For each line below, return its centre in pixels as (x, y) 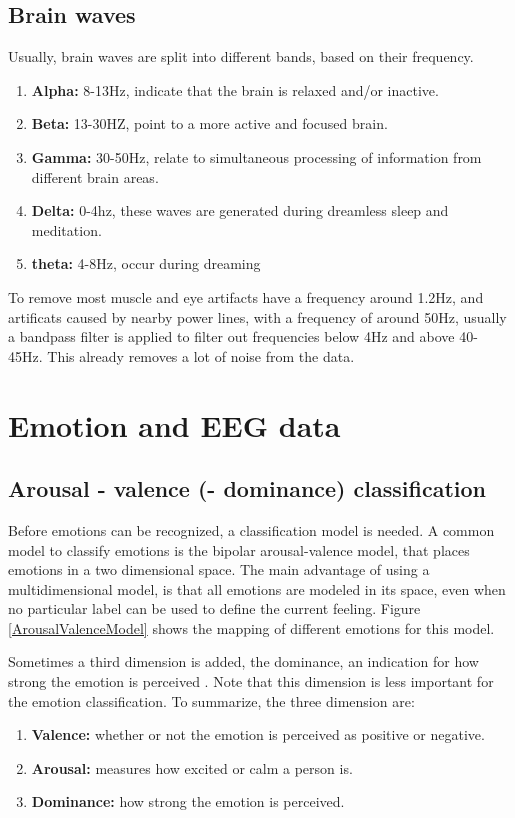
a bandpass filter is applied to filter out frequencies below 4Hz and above (231, 336)
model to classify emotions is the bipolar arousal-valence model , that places (239, 549)
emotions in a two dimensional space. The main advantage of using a (219, 569)
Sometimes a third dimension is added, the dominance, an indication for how (243, 661)
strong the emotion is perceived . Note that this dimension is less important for (251, 681)
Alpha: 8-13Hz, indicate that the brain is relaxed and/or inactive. (235, 89)
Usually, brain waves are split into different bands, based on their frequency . (241, 56)
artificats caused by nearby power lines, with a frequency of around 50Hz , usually (257, 316)
